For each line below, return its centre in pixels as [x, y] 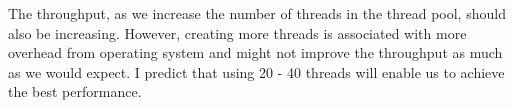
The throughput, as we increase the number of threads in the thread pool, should [257, 13]
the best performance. [75, 91]
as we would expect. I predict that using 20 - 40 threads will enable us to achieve [256, 71]
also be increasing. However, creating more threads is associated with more [237, 32]
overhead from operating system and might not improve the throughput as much [255, 52]
